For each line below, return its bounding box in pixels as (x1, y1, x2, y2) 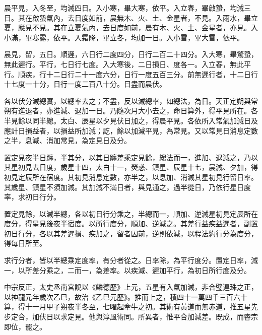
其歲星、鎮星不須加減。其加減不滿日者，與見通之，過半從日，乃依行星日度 (4, 181, 251, 192)
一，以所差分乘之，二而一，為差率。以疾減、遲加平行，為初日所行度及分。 (4, 264, 251, 275)
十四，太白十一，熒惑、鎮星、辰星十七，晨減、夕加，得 (74, 162, 258, 172)
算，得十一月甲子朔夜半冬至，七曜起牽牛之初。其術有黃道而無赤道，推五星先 (4, 301, 258, 312)
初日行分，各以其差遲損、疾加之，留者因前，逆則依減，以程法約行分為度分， (4, 228, 258, 238)
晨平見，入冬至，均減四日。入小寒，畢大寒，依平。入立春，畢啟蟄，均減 (4, 3, 244, 13)
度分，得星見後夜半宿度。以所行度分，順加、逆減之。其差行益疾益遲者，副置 (4, 218, 258, 229)
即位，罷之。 (4, 321, 46, 331)
